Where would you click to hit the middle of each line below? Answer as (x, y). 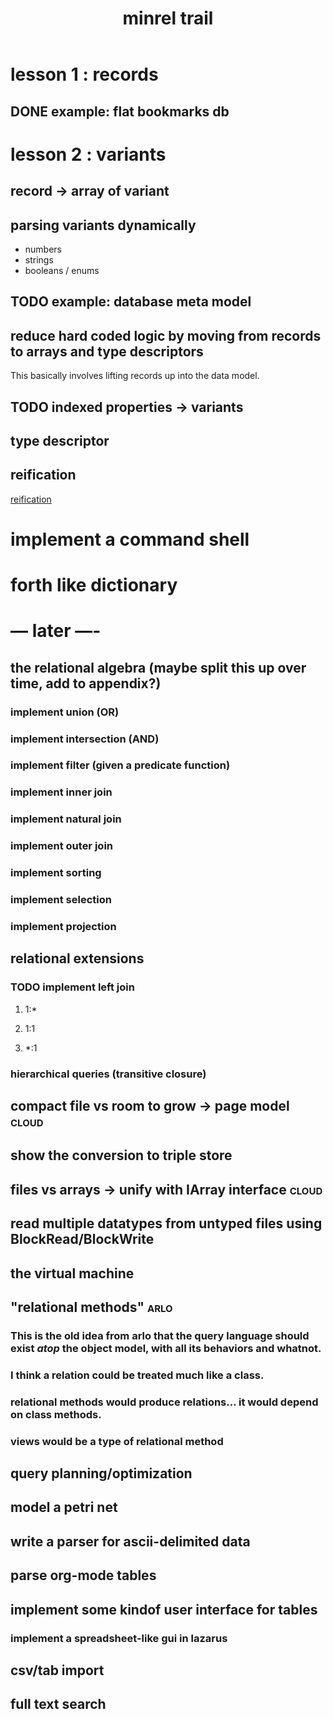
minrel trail (168, 18)
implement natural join (66, 819)
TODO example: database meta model (131, 302)
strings (39, 259)
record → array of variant (90, 191)
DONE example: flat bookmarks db (120, 111)
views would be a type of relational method (117, 1441)
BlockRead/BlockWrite (82, 1239)
